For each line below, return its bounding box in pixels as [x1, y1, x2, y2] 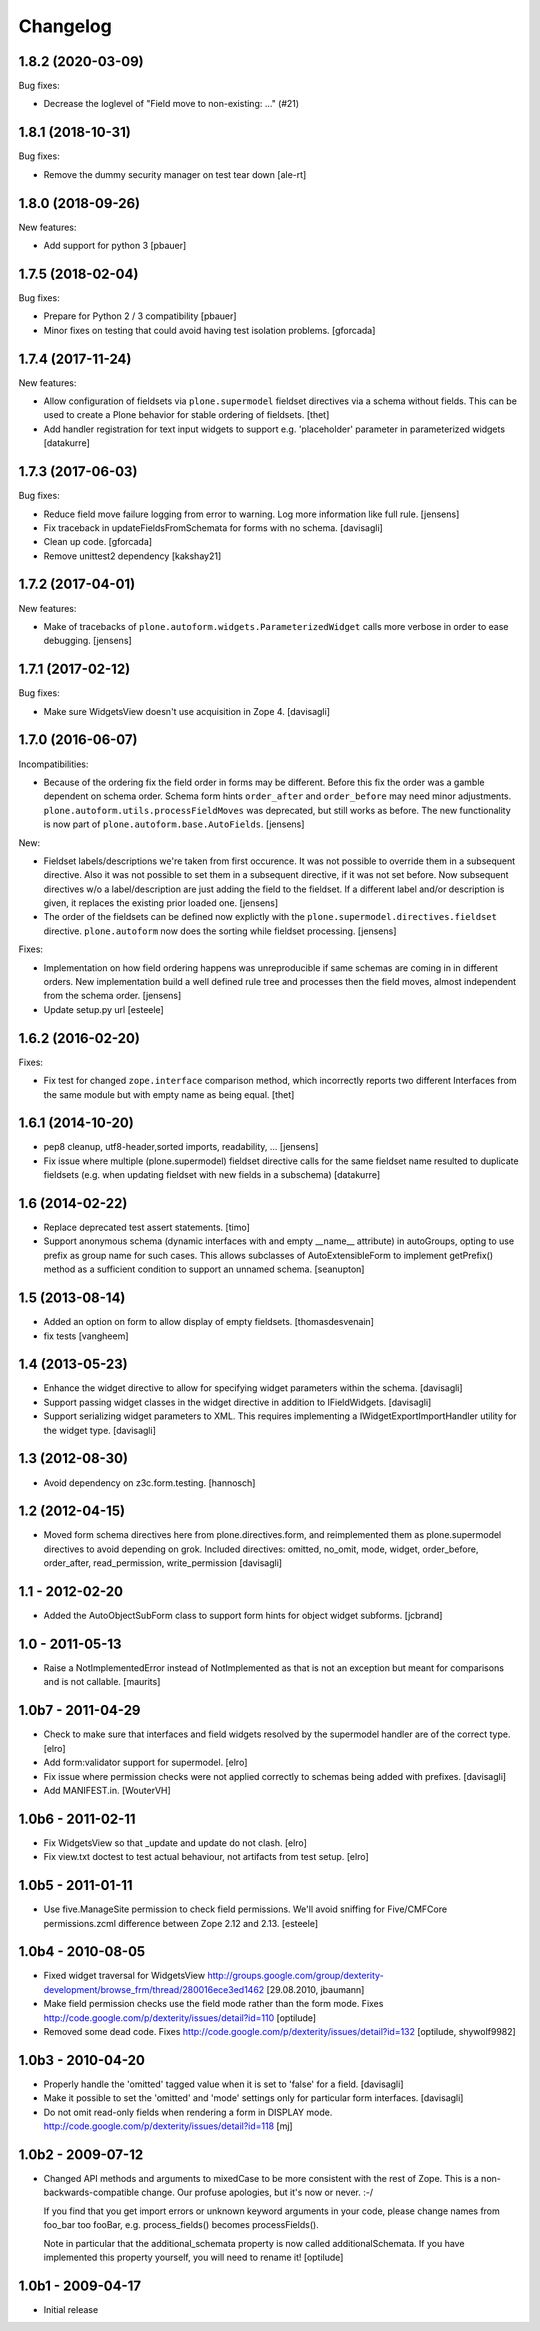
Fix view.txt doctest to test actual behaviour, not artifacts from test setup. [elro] [43, 1851, 369, 1863]
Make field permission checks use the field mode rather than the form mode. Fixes [43, 1998, 384, 2010]
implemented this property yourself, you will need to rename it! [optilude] [43, 2251, 344, 2263]
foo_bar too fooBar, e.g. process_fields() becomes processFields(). [43, 2219, 319, 2231]
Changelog [18, 15, 112, 37]
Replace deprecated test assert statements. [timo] [43, 1221, 250, 1234]
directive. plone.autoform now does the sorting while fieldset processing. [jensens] [43, 925, 397, 937]
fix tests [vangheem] [43, 1330, 129, 1342]
